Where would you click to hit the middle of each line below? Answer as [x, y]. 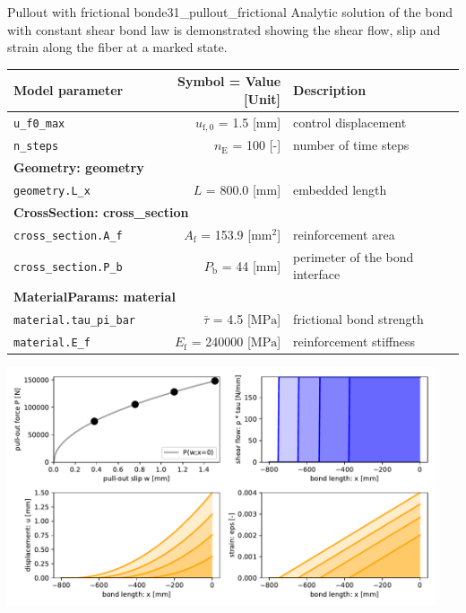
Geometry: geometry [79, 167]
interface [317, 274]
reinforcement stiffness [354, 342]
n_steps [36, 147]
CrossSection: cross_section [101, 212]
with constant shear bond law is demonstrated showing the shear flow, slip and [224, 29]
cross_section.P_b [68, 267]
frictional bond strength [358, 319]
